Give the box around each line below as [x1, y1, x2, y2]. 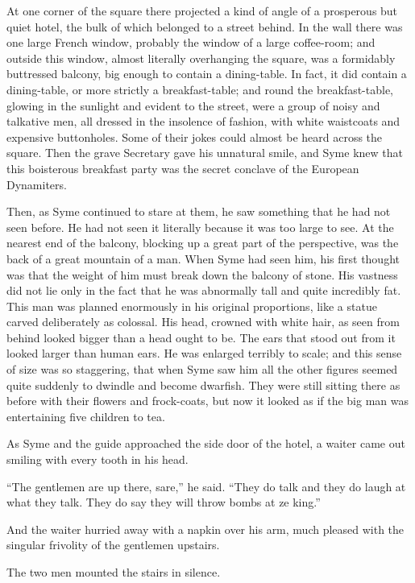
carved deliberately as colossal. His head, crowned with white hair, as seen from [6, 313, 400, 330]
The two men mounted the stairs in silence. [6, 564, 221, 580]
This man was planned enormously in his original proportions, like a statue [6, 297, 377, 314]
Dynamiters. [6, 176, 67, 192]
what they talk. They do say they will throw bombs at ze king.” [6, 494, 321, 511]
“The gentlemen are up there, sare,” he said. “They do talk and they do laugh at [6, 478, 406, 494]
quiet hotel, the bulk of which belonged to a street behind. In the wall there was [6, 18, 403, 35]
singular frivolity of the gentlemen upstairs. [6, 536, 220, 553]
